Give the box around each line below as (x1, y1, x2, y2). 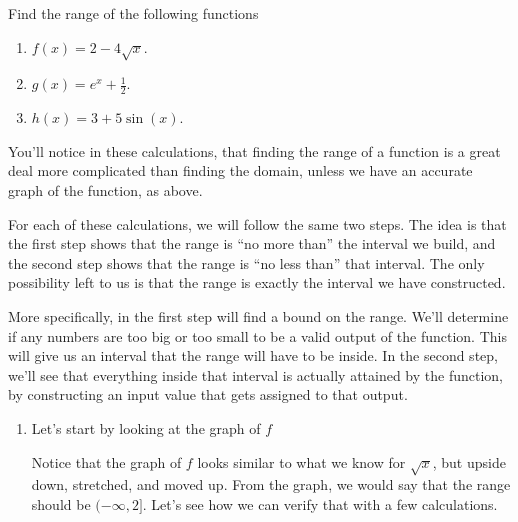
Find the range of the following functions (8, 3, 259, 23)
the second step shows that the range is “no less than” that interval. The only (8, 252, 485, 273)
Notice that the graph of (31, 451, 182, 472)
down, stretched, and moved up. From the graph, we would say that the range (31, 474, 511, 495)
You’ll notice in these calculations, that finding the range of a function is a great (8, 140, 501, 161)
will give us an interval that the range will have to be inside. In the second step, (8, 345, 498, 366)
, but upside (432, 451, 506, 472)
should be (31, 493, 91, 514)
